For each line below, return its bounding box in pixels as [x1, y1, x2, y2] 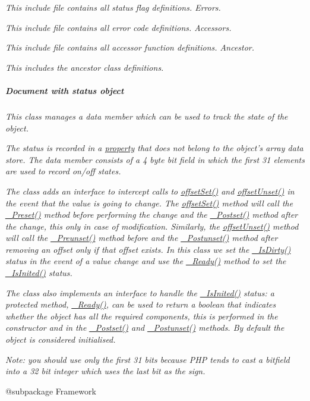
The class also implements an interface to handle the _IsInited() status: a [5, 286, 274, 299]
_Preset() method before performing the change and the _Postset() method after [5, 208, 298, 221]
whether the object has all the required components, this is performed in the [5, 309, 278, 322]
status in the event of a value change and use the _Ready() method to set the [5, 255, 286, 267]
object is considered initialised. [5, 333, 116, 346]
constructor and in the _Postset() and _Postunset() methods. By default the [5, 321, 284, 334]
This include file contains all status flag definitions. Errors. [5, 1, 221, 13]
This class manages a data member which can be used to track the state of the [5, 109, 288, 122]
